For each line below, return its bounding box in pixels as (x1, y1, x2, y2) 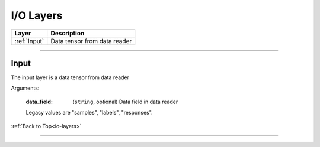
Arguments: (11, 84, 40, 92)
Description (50, 29, 85, 37)
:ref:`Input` (14, 37, 44, 45)
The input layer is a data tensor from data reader (11, 74, 130, 81)
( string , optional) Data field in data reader (72, 98, 178, 105)
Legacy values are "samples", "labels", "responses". (25, 109, 153, 116)
